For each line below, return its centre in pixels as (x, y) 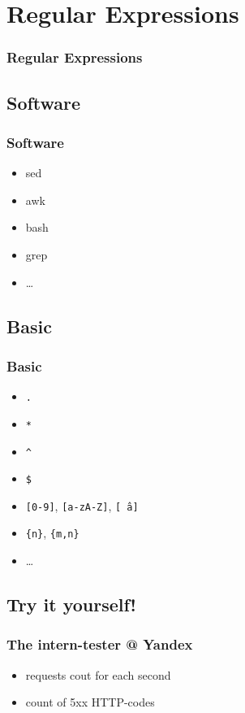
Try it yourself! (71, 604)
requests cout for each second (98, 674)
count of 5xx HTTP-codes (90, 702)
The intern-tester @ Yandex (100, 644)
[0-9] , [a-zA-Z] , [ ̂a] (82, 505)
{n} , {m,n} (52, 533)
